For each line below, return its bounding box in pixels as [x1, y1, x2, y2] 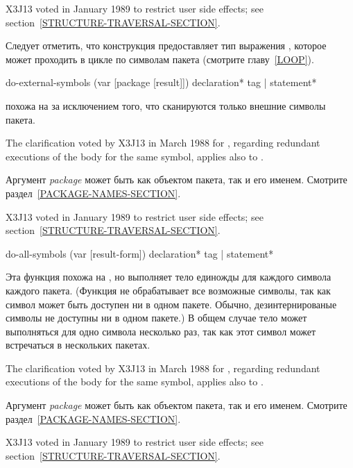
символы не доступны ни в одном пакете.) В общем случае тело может [6, 310, 307, 325]
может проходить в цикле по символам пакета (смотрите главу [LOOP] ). [6, 51, 314, 66]
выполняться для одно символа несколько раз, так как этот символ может [6, 324, 316, 338]
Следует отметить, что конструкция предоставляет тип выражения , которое [6, 38, 327, 53]
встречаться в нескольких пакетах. [6, 337, 150, 352]
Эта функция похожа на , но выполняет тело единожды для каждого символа [6, 269, 332, 284]
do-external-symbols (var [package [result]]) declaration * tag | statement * [6, 75, 317, 90]
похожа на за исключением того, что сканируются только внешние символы [6, 98, 326, 112]
